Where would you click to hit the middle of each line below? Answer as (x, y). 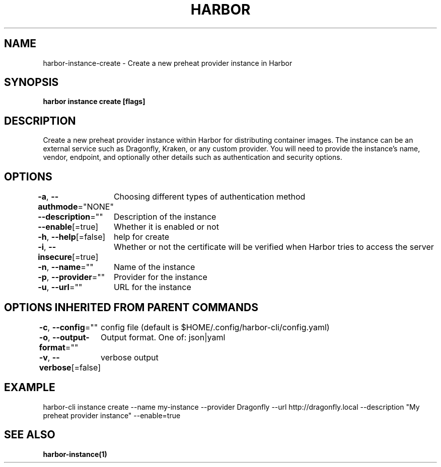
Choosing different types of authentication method (209, 197)
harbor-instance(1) (75, 454)
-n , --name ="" (66, 267)
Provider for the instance (160, 277)
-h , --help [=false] (72, 237)
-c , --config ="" (68, 327)
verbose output (130, 357)
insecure (55, 257)
